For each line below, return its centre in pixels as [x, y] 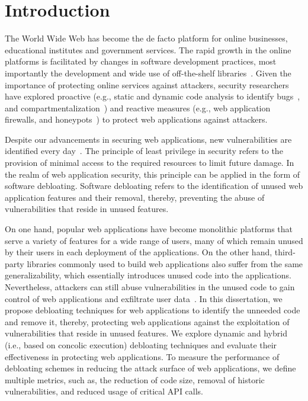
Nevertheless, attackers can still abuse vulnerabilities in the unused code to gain [150, 287]
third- [285, 252]
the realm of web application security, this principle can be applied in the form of [153, 174]
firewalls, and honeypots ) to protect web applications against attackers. [136, 119]
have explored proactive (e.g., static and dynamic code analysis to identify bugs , [153, 96]
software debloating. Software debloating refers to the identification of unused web [154, 186]
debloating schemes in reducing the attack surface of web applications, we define [150, 368]
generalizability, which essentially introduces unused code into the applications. [148, 275]
